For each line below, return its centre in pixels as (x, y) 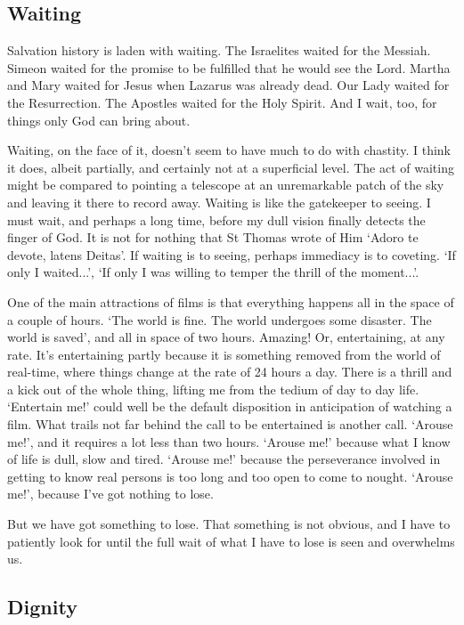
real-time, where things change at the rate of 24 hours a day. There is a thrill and (230, 372)
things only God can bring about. (99, 120)
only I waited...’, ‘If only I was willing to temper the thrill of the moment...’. (213, 272)
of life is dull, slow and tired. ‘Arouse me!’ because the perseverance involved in (224, 459)
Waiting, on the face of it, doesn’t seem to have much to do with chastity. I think (229, 150)
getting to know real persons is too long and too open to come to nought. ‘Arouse (230, 476)
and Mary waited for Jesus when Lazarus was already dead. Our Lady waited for (228, 85)
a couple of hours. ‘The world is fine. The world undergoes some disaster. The (220, 319)
